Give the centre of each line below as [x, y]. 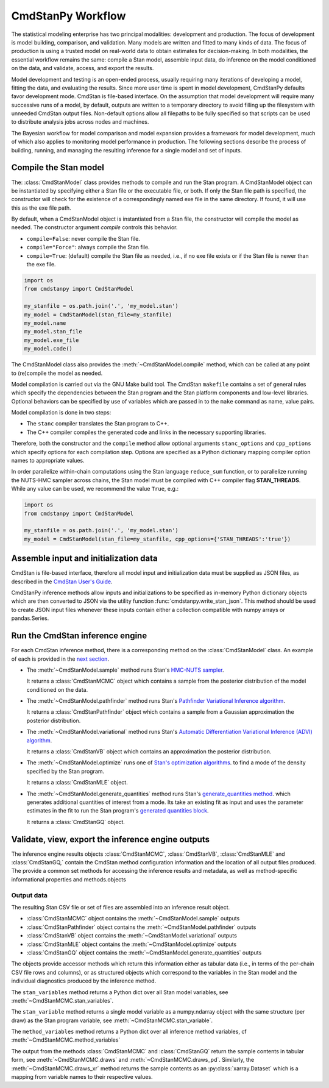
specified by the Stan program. [65, 771]
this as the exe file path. [41, 208]
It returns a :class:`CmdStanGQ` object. [76, 822]
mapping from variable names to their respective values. [82, 1077]
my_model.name [45, 323]
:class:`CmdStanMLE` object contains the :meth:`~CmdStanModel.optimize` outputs [132, 944]
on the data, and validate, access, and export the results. [83, 68]
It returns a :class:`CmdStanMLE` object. [77, 783]
